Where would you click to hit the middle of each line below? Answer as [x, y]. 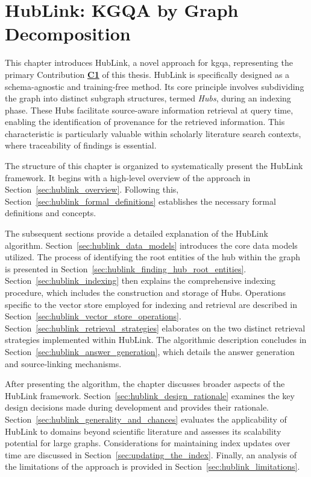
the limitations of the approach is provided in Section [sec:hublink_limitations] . [152, 466]
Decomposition [68, 34]
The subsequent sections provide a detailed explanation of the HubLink [137, 233]
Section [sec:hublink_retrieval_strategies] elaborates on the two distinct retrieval [155, 328]
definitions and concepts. [51, 213]
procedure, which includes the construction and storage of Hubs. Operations [146, 292]
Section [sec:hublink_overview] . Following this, [92, 189]
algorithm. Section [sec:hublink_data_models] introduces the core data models [151, 245]
